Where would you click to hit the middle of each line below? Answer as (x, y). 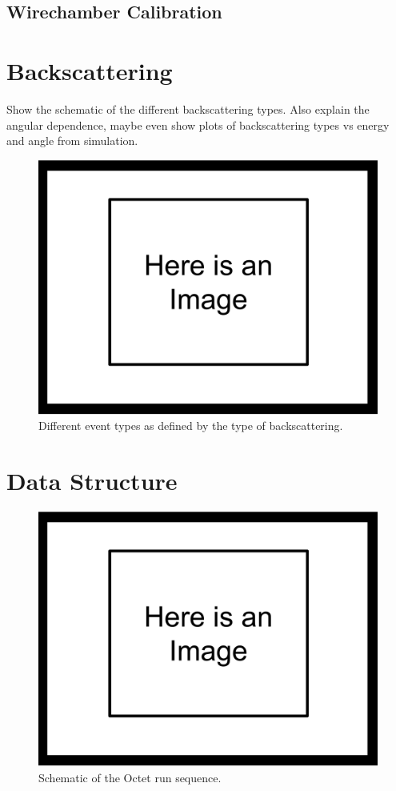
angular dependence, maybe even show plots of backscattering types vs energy (198, 124)
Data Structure (92, 481)
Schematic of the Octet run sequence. (130, 777)
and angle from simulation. (72, 141)
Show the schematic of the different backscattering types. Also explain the (188, 108)
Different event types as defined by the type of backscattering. (191, 426)
